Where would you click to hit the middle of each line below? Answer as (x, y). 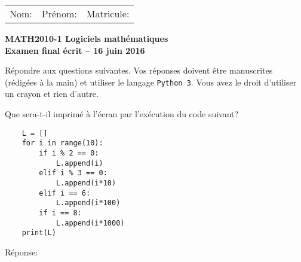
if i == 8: (60, 213)
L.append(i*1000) (90, 223)
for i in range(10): (62, 143)
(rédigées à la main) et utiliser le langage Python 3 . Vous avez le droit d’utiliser (151, 82)
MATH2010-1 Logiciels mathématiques (87, 38)
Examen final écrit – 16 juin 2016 (75, 50)
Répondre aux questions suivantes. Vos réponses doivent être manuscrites (139, 70)
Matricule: (108, 13)
